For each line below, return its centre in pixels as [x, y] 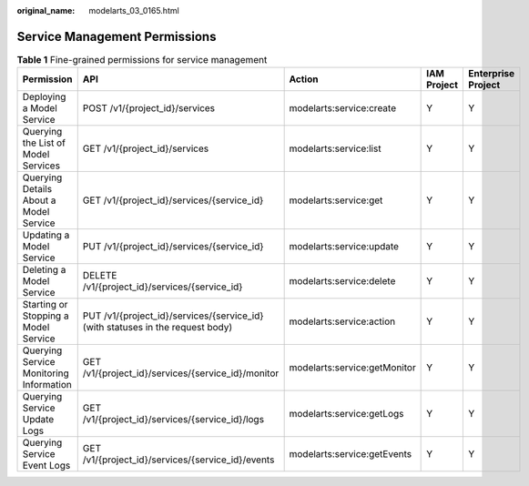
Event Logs [46, 466]
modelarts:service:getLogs [346, 414]
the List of [44, 143]
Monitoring [46, 373]
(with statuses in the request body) [158, 328]
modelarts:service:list [335, 148]
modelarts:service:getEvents [351, 454]
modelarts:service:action [342, 321]
